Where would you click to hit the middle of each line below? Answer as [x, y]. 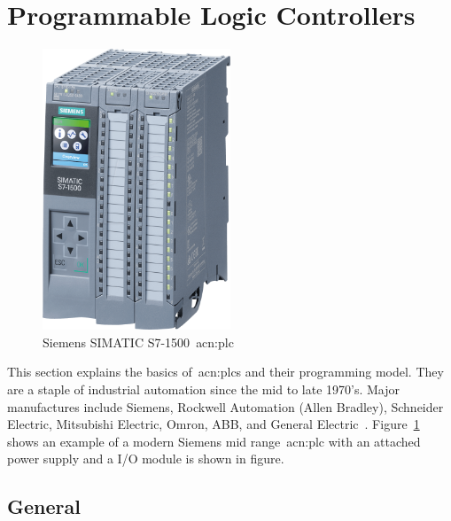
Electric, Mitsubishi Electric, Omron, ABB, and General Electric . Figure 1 [214, 424]
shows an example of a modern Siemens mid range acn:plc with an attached [214, 441]
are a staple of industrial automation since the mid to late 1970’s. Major [203, 389]
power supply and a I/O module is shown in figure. [146, 459]
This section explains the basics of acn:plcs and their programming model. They [225, 372]
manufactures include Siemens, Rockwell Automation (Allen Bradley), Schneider [225, 406]
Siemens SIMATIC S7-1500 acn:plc [138, 342]
